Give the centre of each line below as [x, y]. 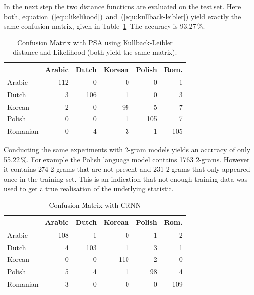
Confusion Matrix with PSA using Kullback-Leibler [95, 42]
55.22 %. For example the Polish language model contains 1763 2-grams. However [127, 159]
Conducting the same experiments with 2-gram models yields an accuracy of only [127, 150]
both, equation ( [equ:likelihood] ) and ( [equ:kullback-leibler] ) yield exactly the [123, 16]
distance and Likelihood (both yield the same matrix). [95, 52]
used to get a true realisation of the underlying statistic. [89, 188]
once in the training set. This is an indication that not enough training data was [126, 179]
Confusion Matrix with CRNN [95, 205]
